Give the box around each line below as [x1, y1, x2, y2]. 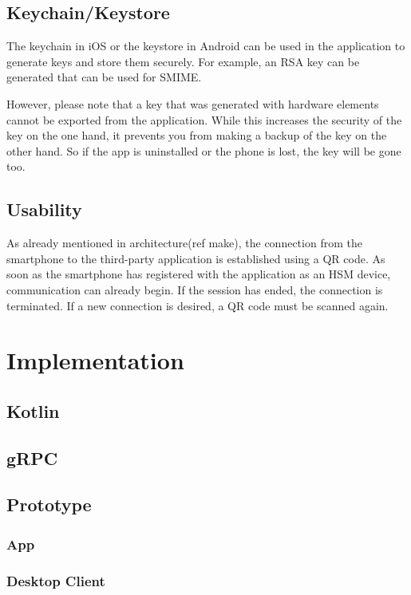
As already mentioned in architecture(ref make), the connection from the [6, 234, 362, 251]
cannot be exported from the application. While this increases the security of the [6, 111, 402, 128]
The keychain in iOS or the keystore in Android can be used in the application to [6, 37, 405, 54]
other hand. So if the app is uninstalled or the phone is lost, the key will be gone [6, 142, 401, 159]
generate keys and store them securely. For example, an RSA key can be [6, 53, 360, 69]
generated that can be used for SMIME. [6, 69, 202, 85]
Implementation [6, 344, 184, 376]
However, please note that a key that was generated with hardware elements [6, 95, 379, 112]
